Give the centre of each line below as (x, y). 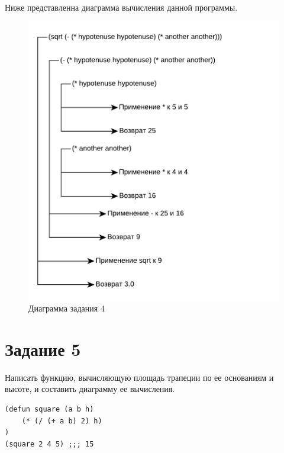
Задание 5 (43, 348)
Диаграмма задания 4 (67, 308)
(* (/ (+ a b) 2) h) (62, 421)
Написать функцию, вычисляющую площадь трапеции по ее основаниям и (139, 377)
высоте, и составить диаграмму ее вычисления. (90, 389)
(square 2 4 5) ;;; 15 (49, 444)
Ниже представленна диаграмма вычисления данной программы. (121, 7)
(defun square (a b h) (49, 409)
